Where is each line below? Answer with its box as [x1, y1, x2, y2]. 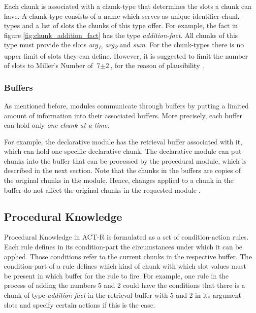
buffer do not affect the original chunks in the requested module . [4, 184, 201, 195]
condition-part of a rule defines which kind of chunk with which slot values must [4, 261, 246, 271]
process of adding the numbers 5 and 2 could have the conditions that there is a [4, 280, 245, 290]
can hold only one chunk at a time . [4, 120, 110, 130]
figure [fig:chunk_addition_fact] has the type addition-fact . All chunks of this [4, 30, 238, 40]
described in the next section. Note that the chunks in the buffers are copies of [4, 165, 241, 175]
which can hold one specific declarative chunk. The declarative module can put [4, 146, 242, 156]
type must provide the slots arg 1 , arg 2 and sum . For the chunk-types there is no [4, 39, 244, 51]
